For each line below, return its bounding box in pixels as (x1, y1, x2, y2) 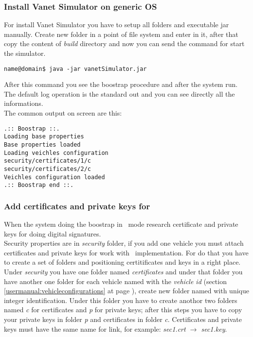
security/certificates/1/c (4, 157, 91, 165)
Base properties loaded (4, 141, 81, 148)
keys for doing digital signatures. (4, 228, 101, 238)
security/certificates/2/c (4, 165, 91, 172)
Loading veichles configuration (4, 149, 108, 156)
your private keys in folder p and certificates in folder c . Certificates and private (4, 314, 242, 324)
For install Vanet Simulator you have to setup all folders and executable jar (4, 19, 229, 30)
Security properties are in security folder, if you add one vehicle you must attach (4, 238, 244, 248)
